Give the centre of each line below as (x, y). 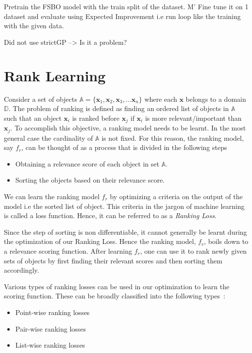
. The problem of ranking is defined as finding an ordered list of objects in (119, 108)
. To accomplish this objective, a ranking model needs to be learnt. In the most (128, 128)
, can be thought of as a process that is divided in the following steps (124, 147)
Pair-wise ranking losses (51, 328)
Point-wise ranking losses (52, 312)
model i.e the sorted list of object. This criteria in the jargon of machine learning (124, 206)
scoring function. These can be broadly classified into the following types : (115, 296)
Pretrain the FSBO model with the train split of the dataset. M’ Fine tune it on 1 (126, 6)
